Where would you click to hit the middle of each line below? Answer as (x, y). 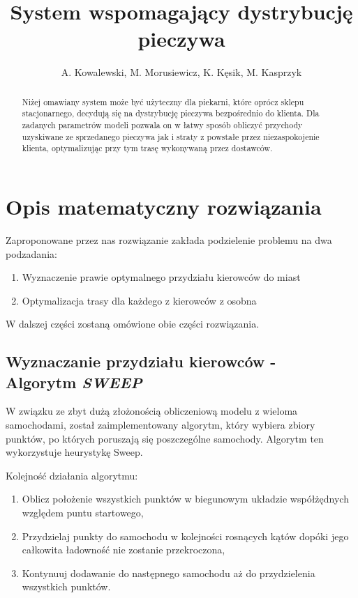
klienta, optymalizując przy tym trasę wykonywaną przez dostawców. (147, 148)
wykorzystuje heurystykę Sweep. (74, 452)
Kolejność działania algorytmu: (72, 475)
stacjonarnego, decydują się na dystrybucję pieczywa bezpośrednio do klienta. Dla (171, 113)
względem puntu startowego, (83, 513)
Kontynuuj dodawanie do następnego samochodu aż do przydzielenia (169, 573)
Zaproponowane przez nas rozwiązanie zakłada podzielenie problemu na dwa (169, 239)
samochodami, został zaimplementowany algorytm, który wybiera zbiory (161, 425)
